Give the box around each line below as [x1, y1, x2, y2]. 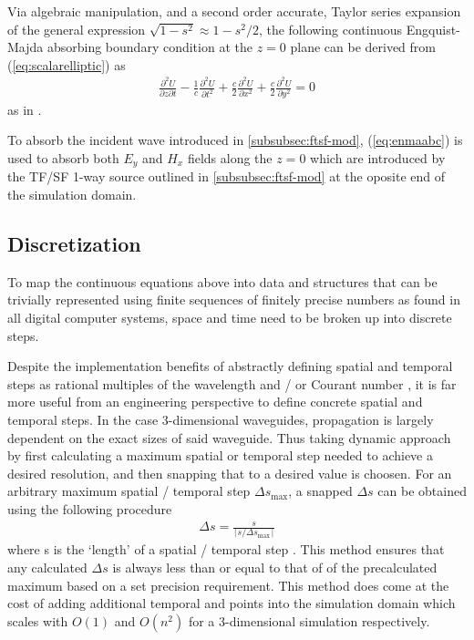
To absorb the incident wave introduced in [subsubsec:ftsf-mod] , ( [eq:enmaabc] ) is [7, 130, 463, 150]
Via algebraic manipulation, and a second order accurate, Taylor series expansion [7, 2, 461, 20]
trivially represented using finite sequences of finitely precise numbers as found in [7, 290, 460, 309]
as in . [7, 99, 42, 119]
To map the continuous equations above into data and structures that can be [7, 272, 438, 291]
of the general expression [7, 19, 146, 38]
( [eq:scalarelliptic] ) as [7, 55, 126, 74]
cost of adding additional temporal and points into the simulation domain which [7, 594, 456, 613]
